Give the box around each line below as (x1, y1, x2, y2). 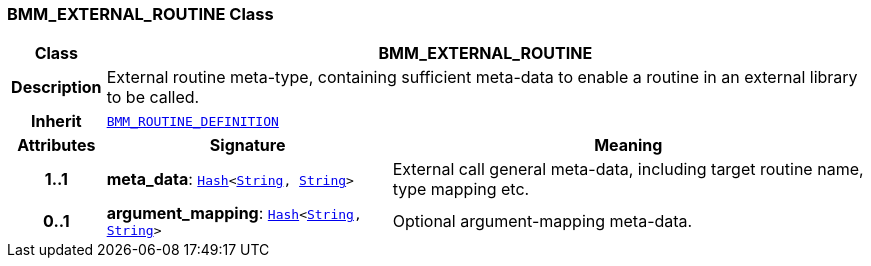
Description (11, 77, 102, 98)
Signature (209, 135, 286, 156)
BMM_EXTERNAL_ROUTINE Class (7, 4, 274, 24)
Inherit (30, 111, 82, 132)
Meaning (594, 135, 663, 156)
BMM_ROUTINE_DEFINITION (106, 113, 279, 129)
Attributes (17, 135, 96, 156)
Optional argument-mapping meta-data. (392, 210, 693, 231)
